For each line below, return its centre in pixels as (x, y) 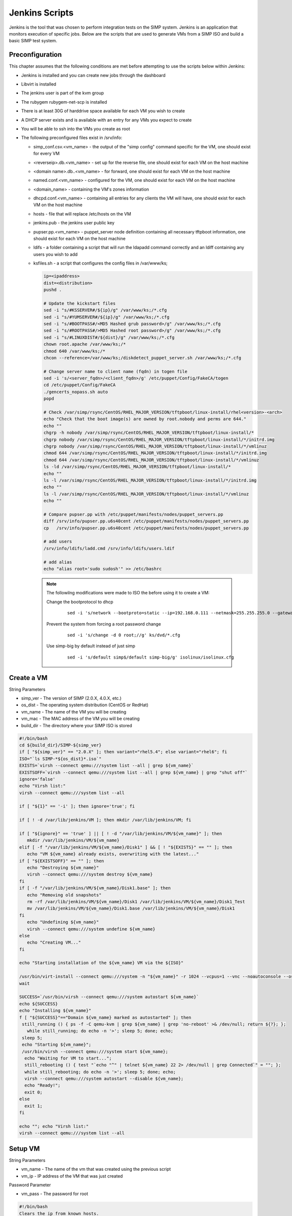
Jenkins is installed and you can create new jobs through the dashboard (93, 75)
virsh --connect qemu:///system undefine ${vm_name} (91, 929)
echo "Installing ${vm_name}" (55, 1011)
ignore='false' (37, 779)
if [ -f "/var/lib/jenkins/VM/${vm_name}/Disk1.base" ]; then (95, 888)
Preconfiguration (35, 55)
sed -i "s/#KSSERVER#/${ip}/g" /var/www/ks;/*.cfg (105, 310)
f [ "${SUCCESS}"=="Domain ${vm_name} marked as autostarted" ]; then (105, 1017)
